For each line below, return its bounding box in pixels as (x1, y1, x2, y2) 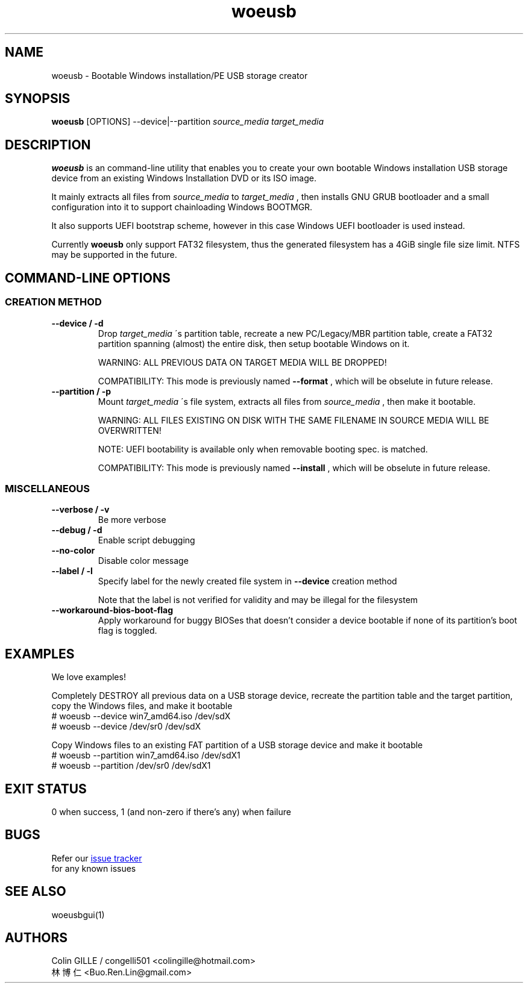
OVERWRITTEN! (98, 425, 162, 436)
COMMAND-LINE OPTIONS (5, 270, 171, 286)
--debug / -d (51, 525, 102, 536)
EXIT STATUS (5, 781, 87, 796)
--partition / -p (51, 386, 112, 396)
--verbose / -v (51, 504, 110, 515)
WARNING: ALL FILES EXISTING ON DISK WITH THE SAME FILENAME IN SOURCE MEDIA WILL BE (98, 414, 489, 425)
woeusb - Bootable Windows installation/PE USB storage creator (51, 70, 308, 81)
